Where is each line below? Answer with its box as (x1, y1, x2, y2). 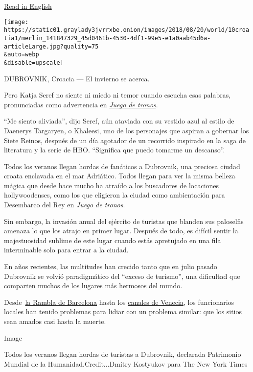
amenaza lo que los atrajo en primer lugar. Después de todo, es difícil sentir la (4, 225, 238, 236)
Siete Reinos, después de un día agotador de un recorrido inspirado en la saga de (4, 135, 246, 145)
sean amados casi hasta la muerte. (4, 316, 106, 326)
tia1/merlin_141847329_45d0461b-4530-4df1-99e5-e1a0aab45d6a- (4, 34, 211, 42)
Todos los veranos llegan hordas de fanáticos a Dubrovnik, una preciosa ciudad (4, 161, 240, 171)
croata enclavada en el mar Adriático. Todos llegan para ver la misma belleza (4, 171, 235, 181)
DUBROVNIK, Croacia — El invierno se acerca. (4, 73, 150, 83)
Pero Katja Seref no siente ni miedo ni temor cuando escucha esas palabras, (4, 90, 231, 100)
